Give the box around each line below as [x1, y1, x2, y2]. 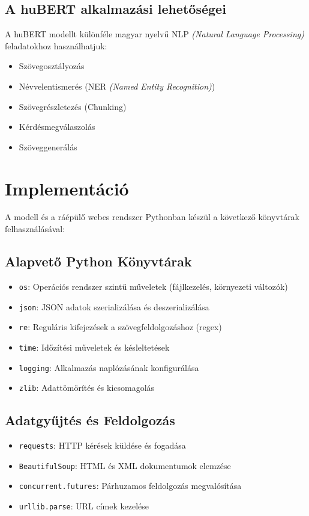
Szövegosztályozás [19, 60, 85, 72]
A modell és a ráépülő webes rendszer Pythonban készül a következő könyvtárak [5, 210, 300, 223]
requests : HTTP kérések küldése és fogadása [19, 439, 186, 452]
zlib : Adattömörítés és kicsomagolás [19, 381, 155, 394]
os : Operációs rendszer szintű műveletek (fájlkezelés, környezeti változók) [19, 280, 288, 292]
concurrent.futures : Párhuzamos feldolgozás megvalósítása [19, 479, 242, 492]
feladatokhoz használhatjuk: [5, 39, 107, 52]
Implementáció [5, 176, 129, 200]
